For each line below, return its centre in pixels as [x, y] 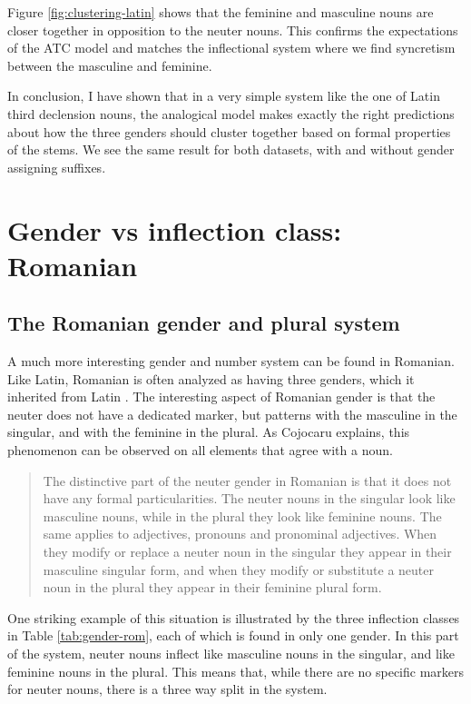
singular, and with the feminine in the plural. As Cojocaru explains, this [209, 432]
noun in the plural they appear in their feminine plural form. [212, 587]
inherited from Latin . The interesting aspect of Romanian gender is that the [221, 397]
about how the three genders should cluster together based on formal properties [229, 131]
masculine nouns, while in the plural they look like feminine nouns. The [242, 516]
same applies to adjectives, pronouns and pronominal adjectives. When [240, 534]
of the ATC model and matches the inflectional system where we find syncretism [231, 48]
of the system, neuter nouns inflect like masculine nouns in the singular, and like [231, 654]
